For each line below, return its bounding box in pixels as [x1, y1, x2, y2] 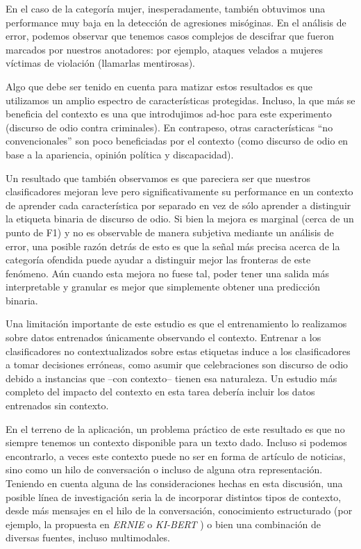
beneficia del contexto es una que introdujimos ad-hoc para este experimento [6, 106, 332, 121]
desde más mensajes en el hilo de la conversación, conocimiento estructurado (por [6, 503, 353, 518]
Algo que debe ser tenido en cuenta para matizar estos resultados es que [6, 79, 312, 93]
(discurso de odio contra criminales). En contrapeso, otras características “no [6, 120, 333, 134]
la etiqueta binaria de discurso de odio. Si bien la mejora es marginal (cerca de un [6, 211, 354, 226]
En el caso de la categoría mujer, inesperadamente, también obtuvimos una [6, 1, 326, 15]
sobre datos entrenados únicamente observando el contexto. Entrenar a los [6, 330, 321, 345]
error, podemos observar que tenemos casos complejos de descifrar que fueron [6, 28, 334, 43]
